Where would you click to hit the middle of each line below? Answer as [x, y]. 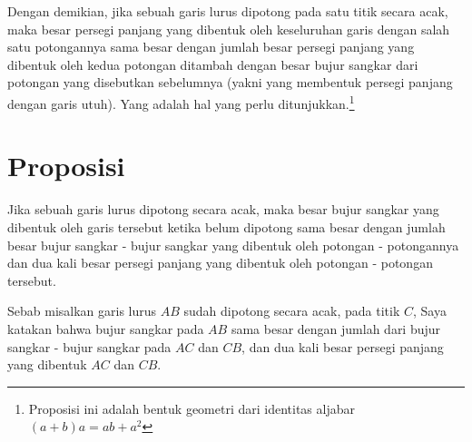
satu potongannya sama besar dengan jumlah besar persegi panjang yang [211, 47]
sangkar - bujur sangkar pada [89, 346]
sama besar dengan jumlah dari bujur [336, 328]
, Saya [430, 311]
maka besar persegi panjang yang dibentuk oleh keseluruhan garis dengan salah [229, 29]
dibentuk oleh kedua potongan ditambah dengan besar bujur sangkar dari [213, 64]
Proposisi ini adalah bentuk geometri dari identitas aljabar [192, 408]
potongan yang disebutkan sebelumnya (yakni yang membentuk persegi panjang [230, 82]
